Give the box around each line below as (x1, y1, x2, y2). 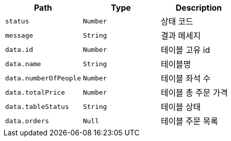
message (5, 31, 33, 39)
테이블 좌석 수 (161, 73, 211, 83)
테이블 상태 (161, 102, 201, 112)
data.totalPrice (5, 88, 65, 96)
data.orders (5, 117, 49, 125)
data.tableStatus (5, 102, 69, 110)
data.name (5, 60, 41, 68)
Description (175, 3, 222, 13)
